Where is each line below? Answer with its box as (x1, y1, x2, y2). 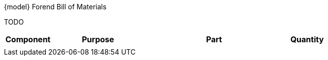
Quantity (290, 34, 324, 44)
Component (5, 34, 51, 44)
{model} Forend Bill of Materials (4, 2, 107, 11)
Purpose (82, 34, 114, 44)
